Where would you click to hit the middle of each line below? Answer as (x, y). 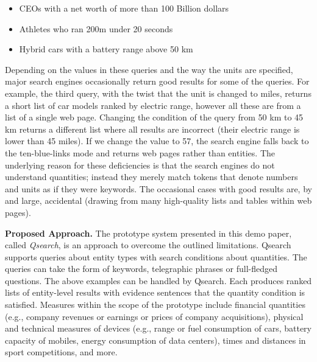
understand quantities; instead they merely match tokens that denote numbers (151, 177)
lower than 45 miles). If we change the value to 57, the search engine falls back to (157, 141)
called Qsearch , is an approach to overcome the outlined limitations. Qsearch (148, 245)
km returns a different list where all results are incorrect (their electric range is (152, 129)
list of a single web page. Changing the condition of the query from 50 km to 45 (154, 117)
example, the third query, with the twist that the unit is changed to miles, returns (158, 93)
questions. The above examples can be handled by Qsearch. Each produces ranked (158, 280)
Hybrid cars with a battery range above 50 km (106, 49)
